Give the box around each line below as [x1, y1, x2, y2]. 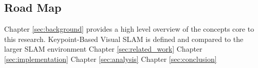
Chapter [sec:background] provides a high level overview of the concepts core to [4, 24, 254, 34]
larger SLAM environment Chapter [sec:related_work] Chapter [4, 43, 202, 54]
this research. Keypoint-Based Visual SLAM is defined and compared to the [4, 33, 244, 44]
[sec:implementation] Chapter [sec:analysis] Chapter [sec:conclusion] [4, 53, 217, 64]
